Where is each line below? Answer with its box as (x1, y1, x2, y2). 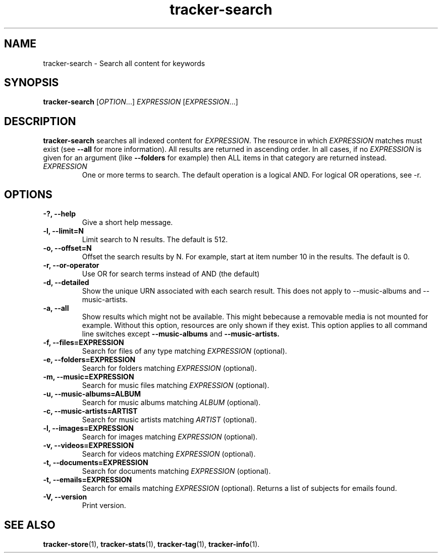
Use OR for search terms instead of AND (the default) (82, 269, 260, 278)
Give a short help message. (82, 218, 173, 227)
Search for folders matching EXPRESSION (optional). (82, 364, 257, 373)
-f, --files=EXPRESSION (43, 338, 124, 347)
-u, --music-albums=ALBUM (43, 389, 141, 399)
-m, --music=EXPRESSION (43, 372, 134, 381)
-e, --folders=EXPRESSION (43, 355, 136, 364)
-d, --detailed (43, 278, 89, 287)
